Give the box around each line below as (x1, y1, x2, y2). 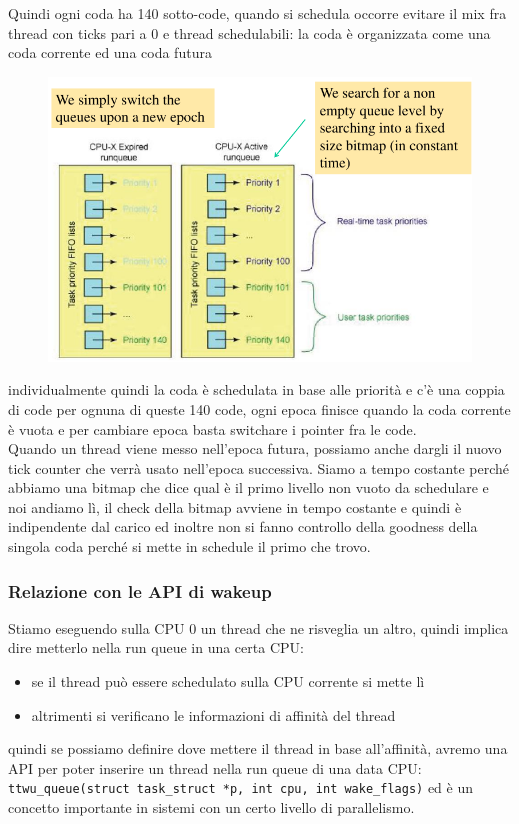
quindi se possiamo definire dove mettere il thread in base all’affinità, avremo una (8, 738, 508, 759)
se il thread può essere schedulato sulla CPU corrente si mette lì (31, 671, 425, 692)
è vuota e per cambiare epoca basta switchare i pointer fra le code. (8, 418, 417, 439)
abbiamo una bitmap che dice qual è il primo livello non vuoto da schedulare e (8, 477, 489, 498)
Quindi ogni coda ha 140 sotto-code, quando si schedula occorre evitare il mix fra (8, 3, 507, 23)
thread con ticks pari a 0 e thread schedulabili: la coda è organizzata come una (8, 22, 491, 43)
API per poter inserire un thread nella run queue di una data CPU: (8, 757, 422, 778)
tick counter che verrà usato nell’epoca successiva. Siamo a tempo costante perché (8, 457, 509, 478)
